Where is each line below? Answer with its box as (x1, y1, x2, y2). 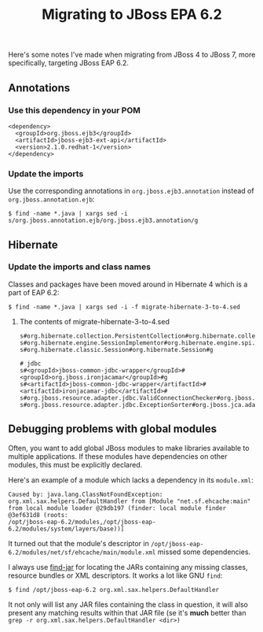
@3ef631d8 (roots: (8, 511, 68, 519)
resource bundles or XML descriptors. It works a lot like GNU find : (8, 571, 223, 580)
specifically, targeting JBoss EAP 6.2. (8, 58, 130, 68)
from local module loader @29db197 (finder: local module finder (8, 504, 226, 512)
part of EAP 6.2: (8, 287, 60, 297)
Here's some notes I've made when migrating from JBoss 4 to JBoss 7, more (8, 50, 256, 60)
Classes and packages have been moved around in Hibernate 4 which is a (8, 279, 248, 289)
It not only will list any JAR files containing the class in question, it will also (8, 600, 249, 609)
